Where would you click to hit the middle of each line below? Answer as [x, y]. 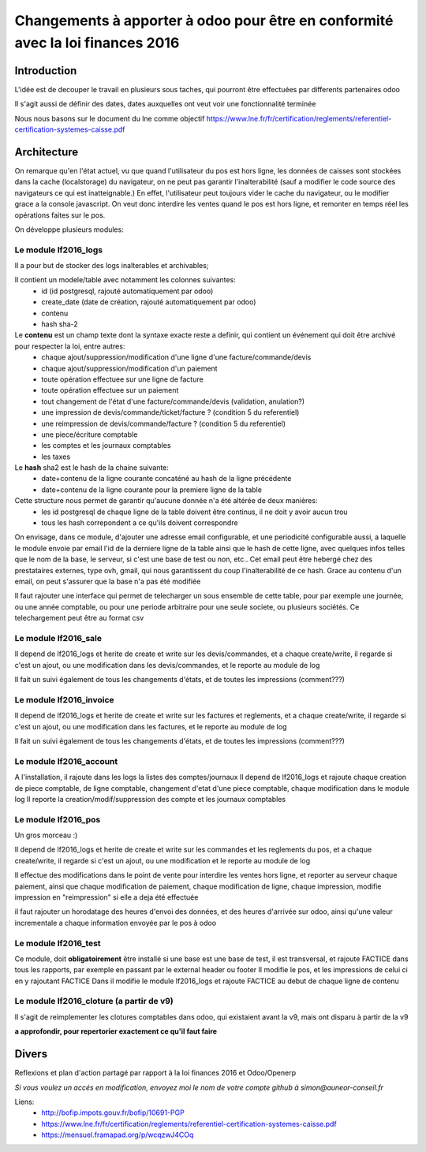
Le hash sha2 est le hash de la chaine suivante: [92, 468]
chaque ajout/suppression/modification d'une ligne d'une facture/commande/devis [176, 357]
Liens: [24, 1102]
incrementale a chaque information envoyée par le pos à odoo [116, 923]
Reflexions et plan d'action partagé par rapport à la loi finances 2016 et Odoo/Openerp [155, 1073]
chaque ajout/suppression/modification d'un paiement [129, 368]
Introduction [46, 71]
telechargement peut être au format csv [79, 618]
